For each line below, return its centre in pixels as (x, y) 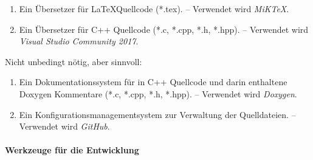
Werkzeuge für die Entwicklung (72, 150)
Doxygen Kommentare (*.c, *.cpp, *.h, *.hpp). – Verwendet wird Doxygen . (158, 93)
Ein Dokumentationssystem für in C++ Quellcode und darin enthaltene (153, 82)
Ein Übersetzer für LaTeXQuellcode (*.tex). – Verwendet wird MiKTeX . (154, 9)
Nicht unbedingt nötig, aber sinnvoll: (74, 61)
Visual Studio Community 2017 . (79, 41)
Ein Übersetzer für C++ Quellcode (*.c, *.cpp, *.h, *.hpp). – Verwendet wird (164, 29)
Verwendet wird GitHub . (64, 126)
